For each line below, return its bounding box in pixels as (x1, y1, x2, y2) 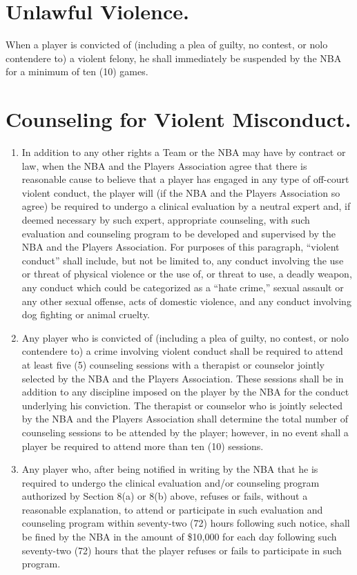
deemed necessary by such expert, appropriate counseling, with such (21, 213, 310, 226)
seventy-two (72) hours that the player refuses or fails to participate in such (21, 543, 342, 557)
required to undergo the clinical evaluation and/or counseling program (21, 475, 320, 489)
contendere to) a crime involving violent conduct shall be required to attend (21, 344, 343, 358)
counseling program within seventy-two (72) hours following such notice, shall (21, 516, 350, 530)
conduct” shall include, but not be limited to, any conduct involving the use (21, 253, 344, 267)
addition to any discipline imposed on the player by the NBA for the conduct (21, 384, 349, 399)
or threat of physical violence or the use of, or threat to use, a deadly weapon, (21, 266, 352, 281)
